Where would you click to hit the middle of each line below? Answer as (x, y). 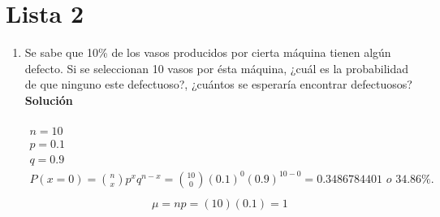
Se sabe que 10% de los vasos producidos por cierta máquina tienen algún (208, 52)
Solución (49, 100)
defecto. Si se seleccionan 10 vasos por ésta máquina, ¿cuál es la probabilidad (217, 68)
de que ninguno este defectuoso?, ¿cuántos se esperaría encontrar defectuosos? (218, 84)
